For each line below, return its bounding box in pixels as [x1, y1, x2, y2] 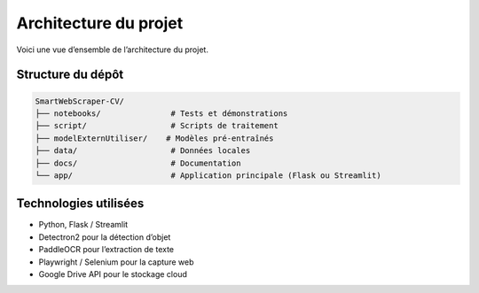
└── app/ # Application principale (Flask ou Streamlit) [35, 170, 381, 181]
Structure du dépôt [16, 67, 124, 82]
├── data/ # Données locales [35, 146, 251, 156]
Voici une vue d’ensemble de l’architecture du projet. [16, 44, 208, 55]
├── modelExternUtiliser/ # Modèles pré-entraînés [35, 133, 274, 143]
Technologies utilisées [16, 196, 145, 212]
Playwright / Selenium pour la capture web [38, 257, 194, 267]
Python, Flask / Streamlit [38, 220, 129, 230]
